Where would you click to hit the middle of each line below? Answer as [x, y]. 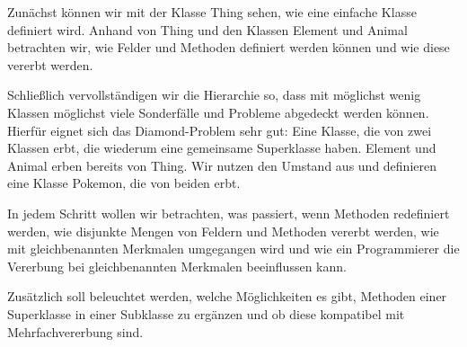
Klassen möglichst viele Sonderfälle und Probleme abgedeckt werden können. [218, 112]
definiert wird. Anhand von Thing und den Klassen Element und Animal [207, 29]
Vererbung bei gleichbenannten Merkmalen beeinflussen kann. [177, 266]
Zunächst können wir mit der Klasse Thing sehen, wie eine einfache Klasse [212, 12]
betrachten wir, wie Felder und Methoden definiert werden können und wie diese [229, 47]
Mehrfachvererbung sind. [75, 331]
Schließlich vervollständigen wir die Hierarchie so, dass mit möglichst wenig [214, 95]
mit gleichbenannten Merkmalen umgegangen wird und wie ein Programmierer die [233, 249]
